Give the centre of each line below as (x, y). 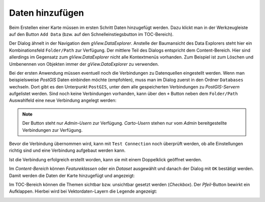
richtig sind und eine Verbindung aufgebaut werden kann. (67, 150)
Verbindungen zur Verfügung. (53, 130)
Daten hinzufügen (47, 13)
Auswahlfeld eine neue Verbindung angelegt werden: (63, 100)
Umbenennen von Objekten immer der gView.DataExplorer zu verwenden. (84, 64)
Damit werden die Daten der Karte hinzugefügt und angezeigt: (72, 175)
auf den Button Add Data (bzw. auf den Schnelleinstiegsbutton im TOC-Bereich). (91, 34)
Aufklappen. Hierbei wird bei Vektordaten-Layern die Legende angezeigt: (83, 191)
